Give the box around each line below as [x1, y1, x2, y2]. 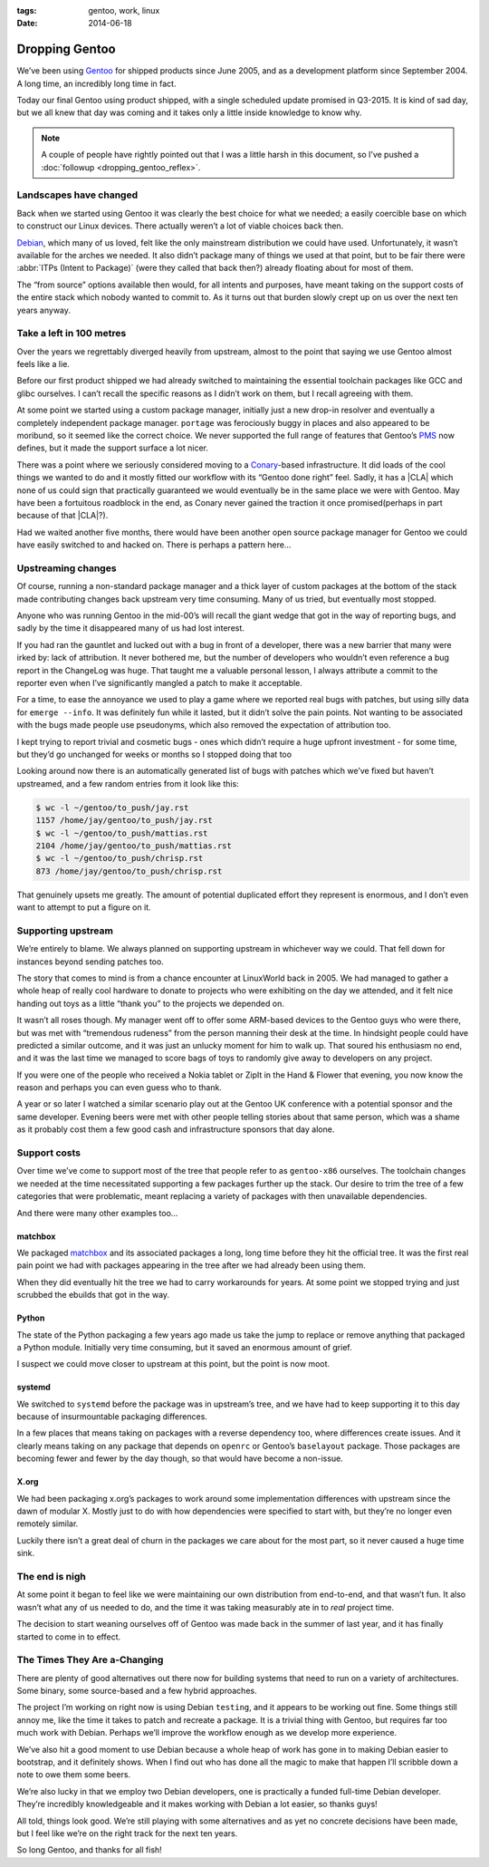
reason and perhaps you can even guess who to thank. [16, 1082, 222, 1093]
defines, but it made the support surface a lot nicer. [16, 442, 208, 453]
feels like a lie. [16, 359, 70, 370]
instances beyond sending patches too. [16, 956, 165, 967]
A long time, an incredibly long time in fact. [16, 78, 177, 89]
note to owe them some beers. [16, 1769, 131, 1780]
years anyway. [16, 305, 72, 315]
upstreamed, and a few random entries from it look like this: [16, 778, 239, 788]
